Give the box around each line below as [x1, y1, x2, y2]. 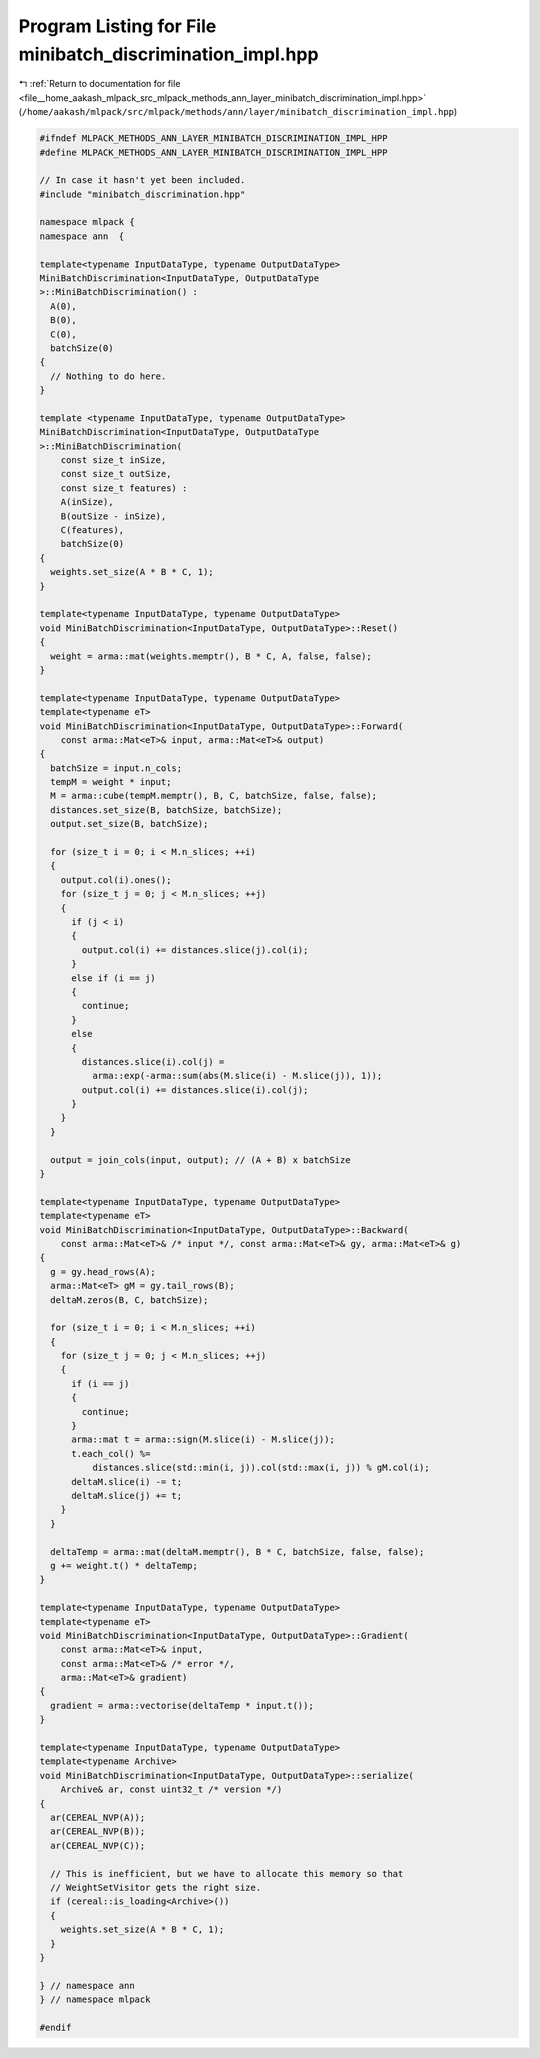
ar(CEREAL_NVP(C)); [50, 1840, 146, 1851]
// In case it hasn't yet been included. [39, 175, 246, 186]
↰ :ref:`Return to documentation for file [18, 78, 181, 90]
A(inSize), [60, 496, 114, 508]
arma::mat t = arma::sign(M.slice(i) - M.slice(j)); [71, 1434, 335, 1445]
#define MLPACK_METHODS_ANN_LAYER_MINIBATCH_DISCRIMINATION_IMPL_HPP [39, 146, 388, 158]
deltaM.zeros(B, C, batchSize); [50, 1294, 209, 1305]
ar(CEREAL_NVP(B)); [50, 1826, 146, 1837]
